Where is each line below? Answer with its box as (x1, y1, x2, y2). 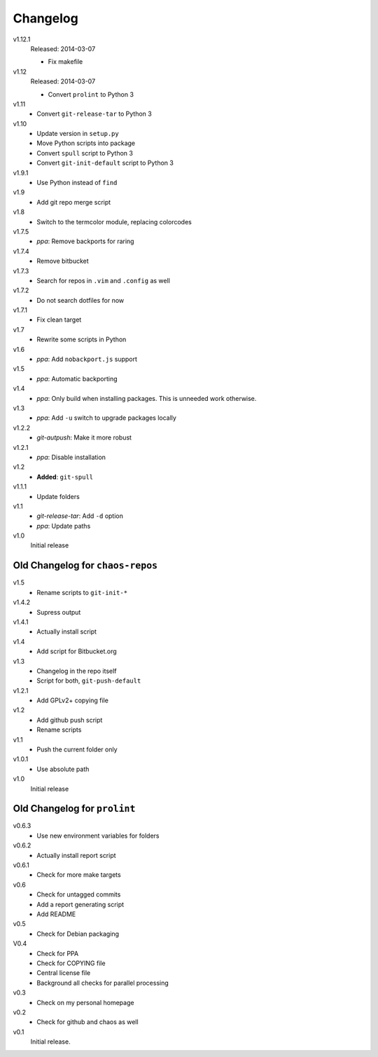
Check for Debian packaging (36, 929, 119, 938)
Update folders (36, 492, 80, 500)
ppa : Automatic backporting (36, 374, 118, 383)
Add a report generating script (36, 900, 125, 908)
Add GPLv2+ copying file (36, 696, 108, 704)
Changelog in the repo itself (36, 667, 117, 675)
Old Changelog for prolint (13, 803, 136, 814)
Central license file (36, 969, 91, 977)
